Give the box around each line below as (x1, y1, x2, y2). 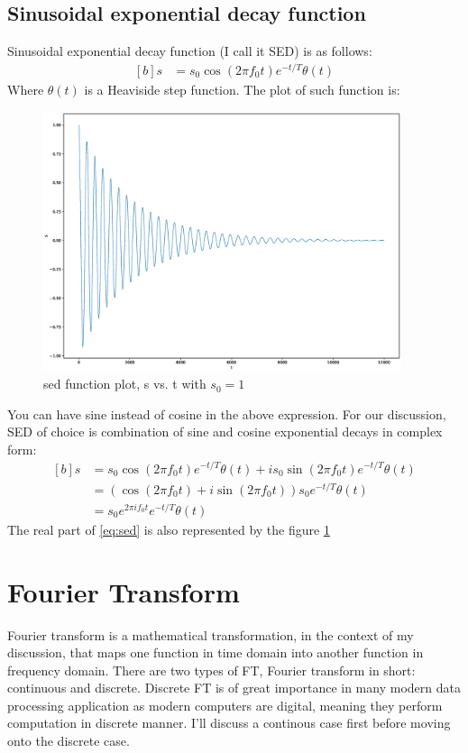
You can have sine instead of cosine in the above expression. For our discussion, (7, 404, 446, 423)
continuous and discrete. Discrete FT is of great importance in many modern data (7, 678, 461, 697)
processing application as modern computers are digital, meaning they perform (7, 695, 443, 714)
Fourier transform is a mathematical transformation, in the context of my (7, 625, 414, 644)
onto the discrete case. (7, 731, 130, 750)
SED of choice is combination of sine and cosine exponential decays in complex (7, 422, 443, 441)
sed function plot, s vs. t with (43, 374, 206, 393)
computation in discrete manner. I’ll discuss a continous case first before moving (7, 713, 451, 732)
